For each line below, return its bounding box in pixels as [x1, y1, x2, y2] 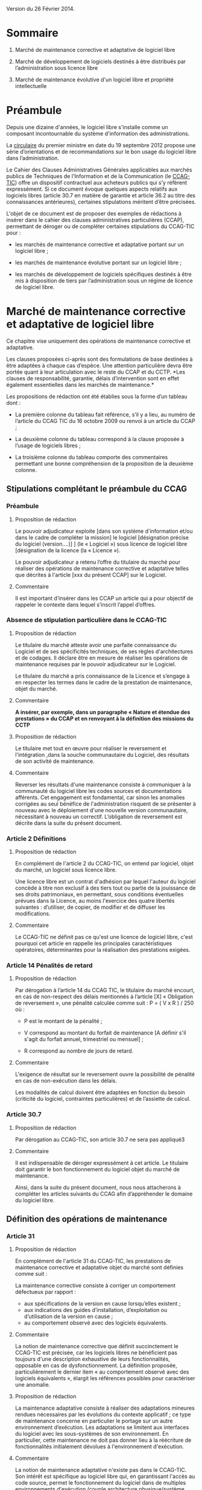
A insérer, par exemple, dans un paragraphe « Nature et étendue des [14, 708, 191, 716]
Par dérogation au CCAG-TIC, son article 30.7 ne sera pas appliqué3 [14, 1136, 185, 1143]
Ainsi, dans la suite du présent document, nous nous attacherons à [14, 1183, 181, 1191]
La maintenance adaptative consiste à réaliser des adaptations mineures [14, 1404, 195, 1412]
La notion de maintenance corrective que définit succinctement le [14, 1343, 179, 1350]
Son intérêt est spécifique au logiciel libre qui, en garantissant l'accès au [14, 1472, 195, 1480]
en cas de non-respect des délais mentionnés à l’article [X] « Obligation [14, 993, 194, 1001]
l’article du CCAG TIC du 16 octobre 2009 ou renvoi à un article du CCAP [14, 417, 196, 424]
